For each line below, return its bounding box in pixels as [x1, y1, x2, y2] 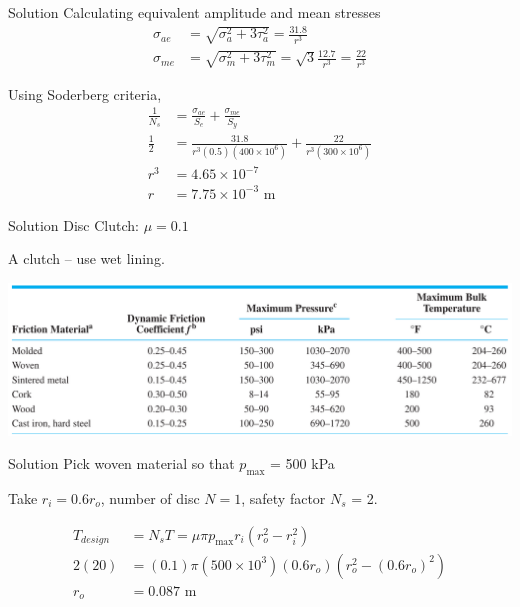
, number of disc [100, 488, 200, 509]
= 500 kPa [270, 453, 335, 474]
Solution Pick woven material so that [8, 453, 235, 474]
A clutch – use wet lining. [8, 248, 165, 269]
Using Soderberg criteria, [8, 83, 162, 104]
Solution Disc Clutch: [8, 214, 139, 235]
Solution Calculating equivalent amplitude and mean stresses [8, 2, 381, 22]
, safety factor [241, 488, 326, 509]
